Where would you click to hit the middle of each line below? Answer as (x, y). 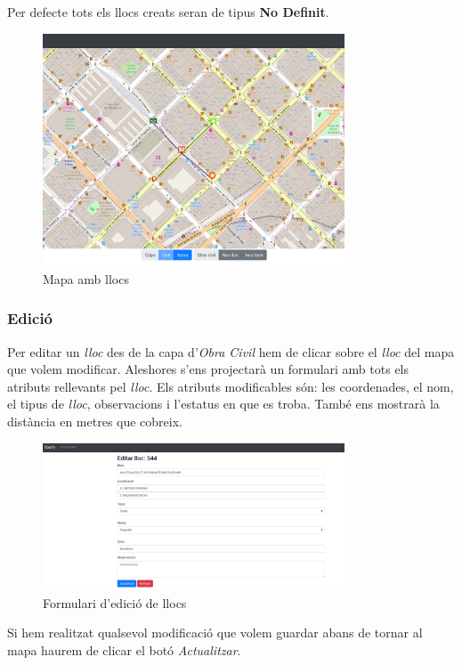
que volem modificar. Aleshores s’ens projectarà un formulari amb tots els (208, 369)
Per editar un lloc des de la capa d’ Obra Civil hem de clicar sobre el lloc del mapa (231, 351)
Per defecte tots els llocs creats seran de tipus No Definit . (168, 12)
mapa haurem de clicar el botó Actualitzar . (124, 650)
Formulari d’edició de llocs (115, 602)
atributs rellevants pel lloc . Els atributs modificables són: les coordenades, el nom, (231, 386)
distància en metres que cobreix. (95, 422)
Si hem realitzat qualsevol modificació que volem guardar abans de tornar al (215, 633)
